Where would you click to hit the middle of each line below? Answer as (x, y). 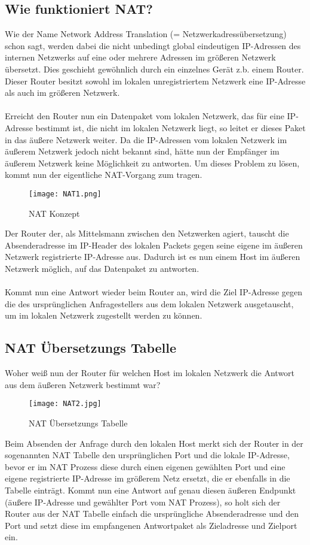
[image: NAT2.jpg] (65, 404)
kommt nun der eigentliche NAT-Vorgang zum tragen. (104, 175)
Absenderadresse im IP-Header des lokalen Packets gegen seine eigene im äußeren (154, 245)
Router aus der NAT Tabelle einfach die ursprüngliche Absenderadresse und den (152, 514)
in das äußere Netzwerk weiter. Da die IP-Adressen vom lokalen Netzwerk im (146, 139)
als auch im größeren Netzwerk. (62, 93)
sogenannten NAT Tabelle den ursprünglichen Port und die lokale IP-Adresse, (147, 455)
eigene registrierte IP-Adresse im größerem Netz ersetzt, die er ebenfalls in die (148, 478)
